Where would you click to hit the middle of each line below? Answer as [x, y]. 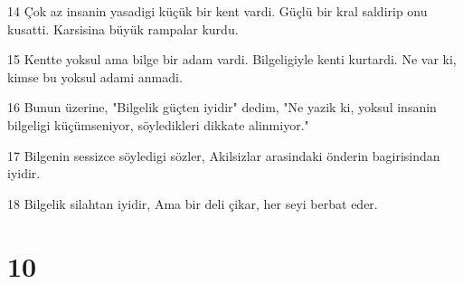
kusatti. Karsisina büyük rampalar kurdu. [123, 28]
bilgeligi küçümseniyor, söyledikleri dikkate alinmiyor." [158, 124]
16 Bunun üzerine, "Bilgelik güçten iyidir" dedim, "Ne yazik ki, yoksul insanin [222, 107]
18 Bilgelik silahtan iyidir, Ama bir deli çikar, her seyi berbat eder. [193, 203]
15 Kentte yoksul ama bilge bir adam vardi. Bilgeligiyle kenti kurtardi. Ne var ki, [232, 59]
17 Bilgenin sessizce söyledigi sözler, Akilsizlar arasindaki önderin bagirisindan [224, 155]
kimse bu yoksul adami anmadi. [95, 76]
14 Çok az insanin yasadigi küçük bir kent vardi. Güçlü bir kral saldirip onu [217, 11]
